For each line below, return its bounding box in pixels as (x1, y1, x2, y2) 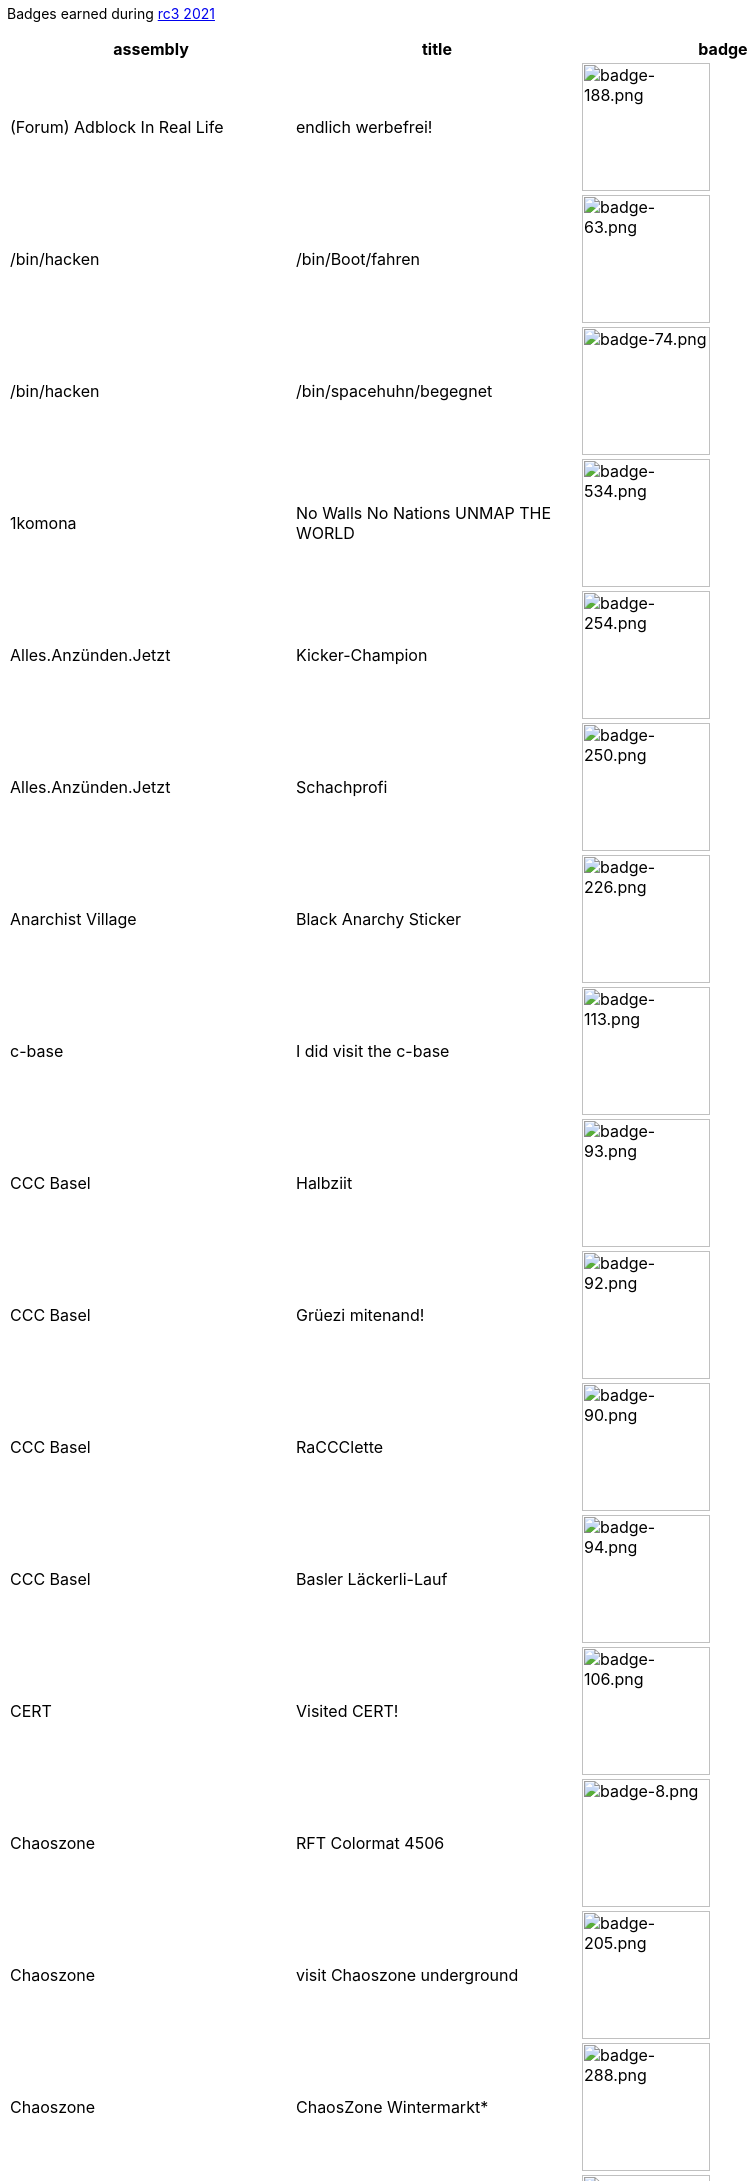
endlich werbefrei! (295, 117, 433, 137)
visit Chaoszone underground (295, 1965, 519, 1985)
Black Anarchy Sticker (295, 909, 462, 929)
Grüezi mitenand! (295, 1305, 425, 1325)
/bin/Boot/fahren (295, 249, 420, 269)
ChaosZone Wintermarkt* (295, 2097, 489, 2117)
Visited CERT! (295, 1701, 399, 1721)
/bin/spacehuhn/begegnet (295, 381, 493, 401)
